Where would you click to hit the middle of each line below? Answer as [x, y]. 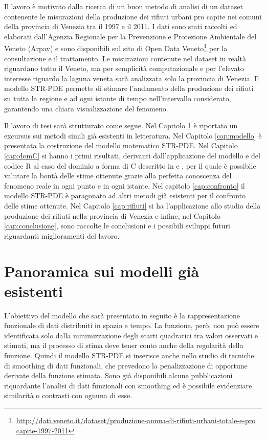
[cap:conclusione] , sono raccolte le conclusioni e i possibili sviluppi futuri [117, 226]
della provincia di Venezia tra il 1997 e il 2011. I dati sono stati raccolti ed [121, 26]
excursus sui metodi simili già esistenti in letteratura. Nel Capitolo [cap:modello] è [133, 135]
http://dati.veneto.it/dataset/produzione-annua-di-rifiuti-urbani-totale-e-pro [136, 420]
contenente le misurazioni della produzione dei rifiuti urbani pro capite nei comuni [133, 16]
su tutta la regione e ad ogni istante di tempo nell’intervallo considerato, [118, 98]
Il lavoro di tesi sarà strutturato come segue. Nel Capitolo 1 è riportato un [121, 125]
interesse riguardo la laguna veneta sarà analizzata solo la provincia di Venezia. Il [132, 78]
